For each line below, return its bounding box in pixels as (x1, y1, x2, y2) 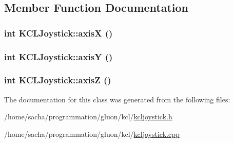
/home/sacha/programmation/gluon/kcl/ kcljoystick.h (4, 111, 172, 122)
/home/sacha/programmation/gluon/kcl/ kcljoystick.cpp (4, 128, 180, 139)
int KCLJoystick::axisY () (4, 50, 113, 63)
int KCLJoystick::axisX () (4, 26, 113, 39)
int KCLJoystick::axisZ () (4, 74, 111, 86)
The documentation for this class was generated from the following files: (4, 94, 230, 104)
